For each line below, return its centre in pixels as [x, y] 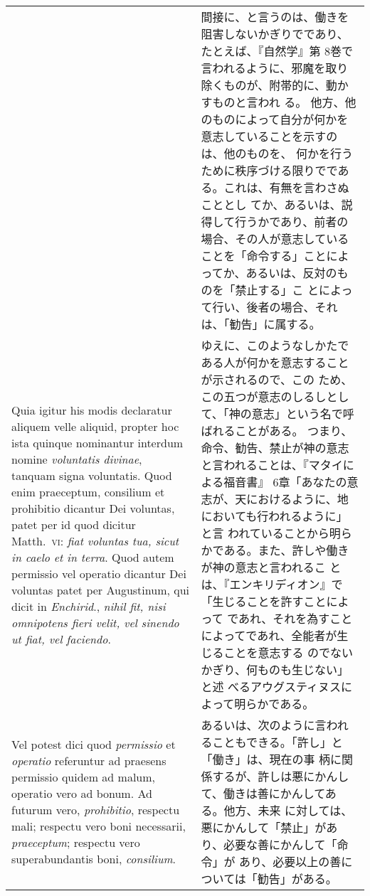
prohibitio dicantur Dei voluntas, [93, 508]
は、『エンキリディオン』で [272, 584]
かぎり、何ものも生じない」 [275, 670]
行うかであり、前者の [292, 222]
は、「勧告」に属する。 [261, 324]
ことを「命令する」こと [264, 256]
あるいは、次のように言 [264, 725]
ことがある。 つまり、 [294, 431]
